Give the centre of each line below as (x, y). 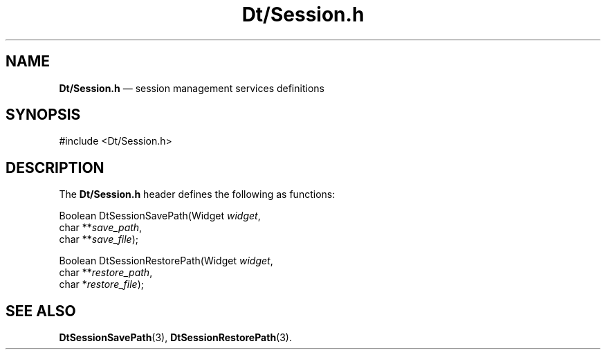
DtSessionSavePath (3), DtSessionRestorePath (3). (176, 338)
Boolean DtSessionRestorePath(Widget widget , (166, 261)
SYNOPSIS (43, 115)
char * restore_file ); (101, 284)
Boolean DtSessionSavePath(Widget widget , (160, 216)
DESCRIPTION (55, 167)
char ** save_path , (101, 228)
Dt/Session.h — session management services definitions (192, 88)
